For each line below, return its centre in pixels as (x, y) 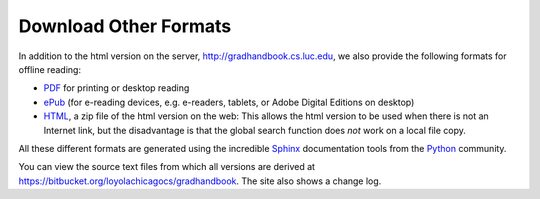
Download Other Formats (125, 26)
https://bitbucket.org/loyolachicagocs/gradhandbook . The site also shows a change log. (200, 181)
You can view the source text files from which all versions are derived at (166, 167)
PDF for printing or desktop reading (116, 88)
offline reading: (50, 69)
